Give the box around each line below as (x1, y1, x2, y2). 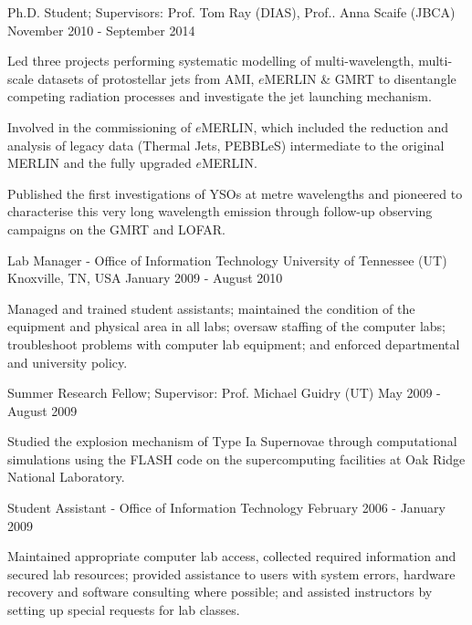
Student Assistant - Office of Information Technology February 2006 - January (7, 498, 446, 517)
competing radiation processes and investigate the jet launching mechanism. (7, 87, 432, 106)
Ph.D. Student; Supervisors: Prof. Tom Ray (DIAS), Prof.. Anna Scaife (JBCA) (7, 3, 456, 21)
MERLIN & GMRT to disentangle (264, 68, 456, 88)
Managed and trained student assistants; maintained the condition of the (7, 298, 415, 318)
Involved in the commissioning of (7, 117, 192, 136)
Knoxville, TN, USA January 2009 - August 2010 (7, 268, 283, 287)
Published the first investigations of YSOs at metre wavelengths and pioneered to (7, 183, 463, 203)
